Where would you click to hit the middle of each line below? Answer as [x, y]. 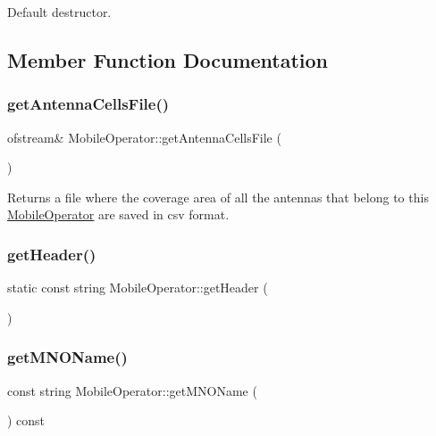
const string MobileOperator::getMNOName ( [132, 390]
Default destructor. [59, 12]
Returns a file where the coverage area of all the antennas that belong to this [218, 197]
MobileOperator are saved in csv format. [118, 214]
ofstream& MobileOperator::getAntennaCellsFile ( [144, 137]
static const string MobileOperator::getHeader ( [138, 288]
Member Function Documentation [168, 59]
